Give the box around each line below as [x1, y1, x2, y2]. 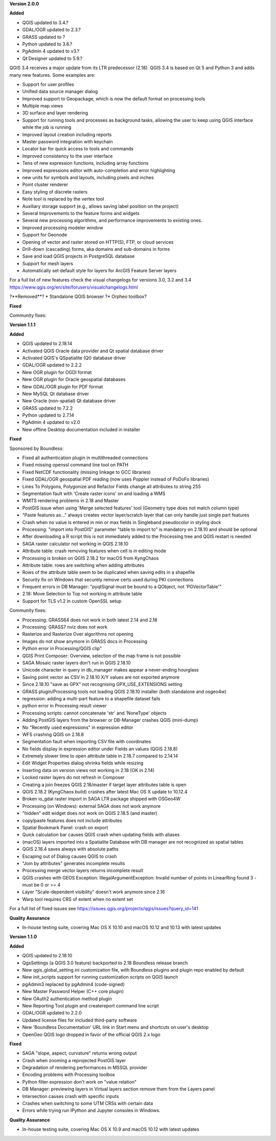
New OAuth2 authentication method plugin [22, 996, 112, 1002]
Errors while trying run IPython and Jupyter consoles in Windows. [22, 1107, 160, 1113]
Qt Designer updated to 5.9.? [22, 55, 83, 61]
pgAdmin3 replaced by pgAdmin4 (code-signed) [22, 981, 125, 987]
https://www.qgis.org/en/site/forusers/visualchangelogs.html [9, 284, 138, 290]
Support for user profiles [22, 81, 74, 87]
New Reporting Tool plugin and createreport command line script [22, 1002, 159, 1008]
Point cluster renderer [22, 182, 68, 188]
